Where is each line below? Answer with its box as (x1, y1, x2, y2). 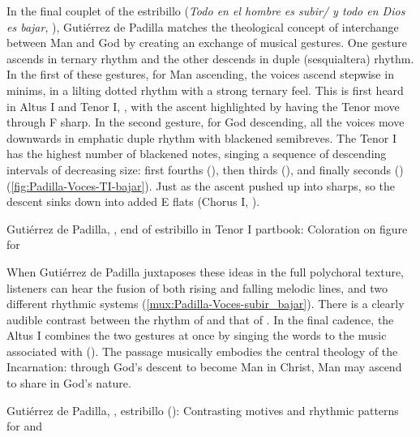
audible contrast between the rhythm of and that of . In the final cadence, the (6, 311, 394, 328)
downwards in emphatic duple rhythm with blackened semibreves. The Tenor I (6, 129, 397, 146)
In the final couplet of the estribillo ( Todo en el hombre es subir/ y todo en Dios (6, 2, 405, 19)
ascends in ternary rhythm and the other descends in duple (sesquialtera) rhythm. (6, 49, 414, 66)
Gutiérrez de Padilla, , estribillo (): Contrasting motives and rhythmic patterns (6, 401, 399, 418)
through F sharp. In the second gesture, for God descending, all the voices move (6, 114, 405, 131)
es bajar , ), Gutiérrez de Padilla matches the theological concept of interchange (6, 18, 399, 35)
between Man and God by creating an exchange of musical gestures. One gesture (6, 34, 407, 51)
